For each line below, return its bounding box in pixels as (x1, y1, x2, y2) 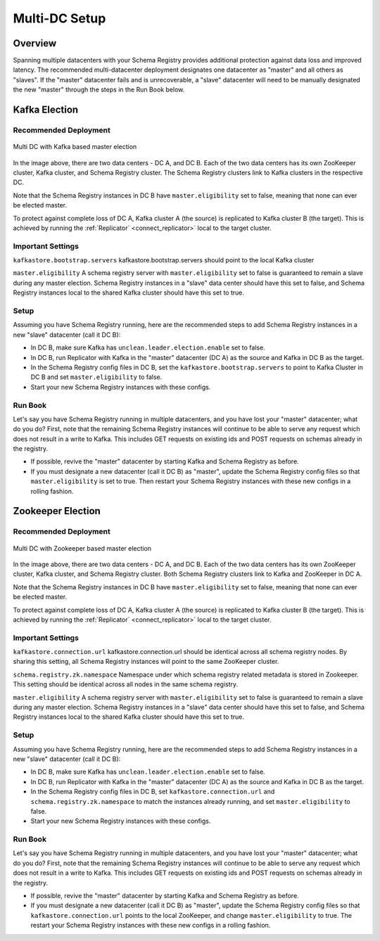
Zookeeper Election (13, 505, 101, 517)
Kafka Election (13, 104, 79, 116)
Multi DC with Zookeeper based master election (13, 544, 151, 552)
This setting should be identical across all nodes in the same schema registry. (13, 680, 239, 689)
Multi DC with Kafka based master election (13, 143, 137, 151)
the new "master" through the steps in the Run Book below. (13, 85, 185, 94)
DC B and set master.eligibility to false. (30, 373, 163, 381)
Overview (13, 37, 57, 49)
